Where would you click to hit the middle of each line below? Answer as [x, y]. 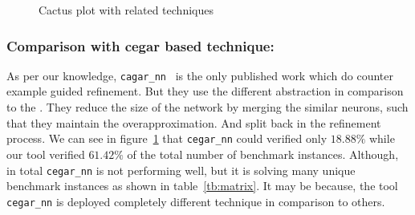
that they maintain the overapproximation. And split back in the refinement [194, 122]
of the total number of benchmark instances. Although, [263, 154]
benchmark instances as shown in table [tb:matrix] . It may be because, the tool [202, 186]
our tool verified [46, 154]
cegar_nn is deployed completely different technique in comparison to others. [196, 201]
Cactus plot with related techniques [126, 10]
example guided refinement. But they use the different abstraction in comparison [205, 91]
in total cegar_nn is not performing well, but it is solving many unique [181, 170]
